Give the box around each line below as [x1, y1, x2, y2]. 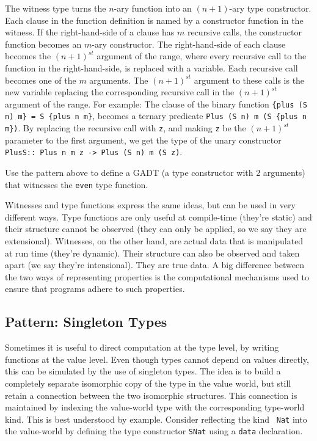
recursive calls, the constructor [187, 26, 302, 38]
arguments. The [89, 73, 148, 86]
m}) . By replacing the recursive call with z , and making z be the [5, 122, 246, 134]
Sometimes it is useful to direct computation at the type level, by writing [5, 341, 279, 354]
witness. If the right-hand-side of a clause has [5, 26, 175, 38]
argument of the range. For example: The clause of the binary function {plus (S [5, 97, 307, 110]
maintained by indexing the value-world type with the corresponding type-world [5, 401, 305, 414]
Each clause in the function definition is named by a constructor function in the [5, 13, 304, 26]
